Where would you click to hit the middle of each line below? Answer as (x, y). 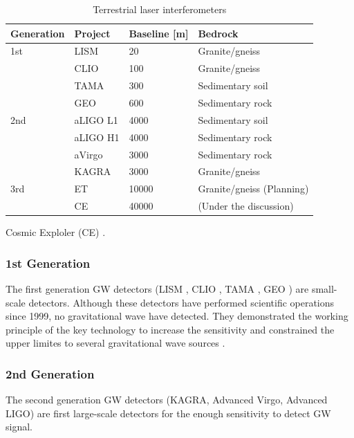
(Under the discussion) (246, 206)
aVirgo (88, 154)
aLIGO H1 (97, 137)
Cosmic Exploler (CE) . (56, 232)
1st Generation (48, 263)
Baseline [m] (159, 33)
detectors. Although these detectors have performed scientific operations (181, 302)
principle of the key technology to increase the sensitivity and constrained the (170, 329)
